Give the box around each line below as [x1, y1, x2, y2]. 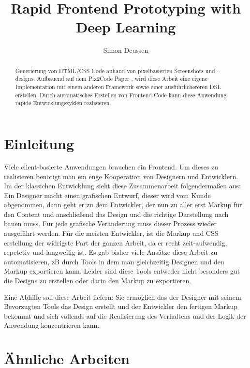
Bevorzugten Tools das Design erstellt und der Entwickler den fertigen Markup [4, 301, 237, 311]
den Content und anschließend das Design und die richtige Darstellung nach [4, 209, 229, 219]
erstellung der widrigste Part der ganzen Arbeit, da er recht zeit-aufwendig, [4, 237, 227, 247]
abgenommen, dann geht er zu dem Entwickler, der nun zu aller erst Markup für [4, 199, 242, 210]
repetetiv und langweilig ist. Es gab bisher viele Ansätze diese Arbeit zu [4, 247, 218, 257]
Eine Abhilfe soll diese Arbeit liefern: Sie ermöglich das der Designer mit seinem [4, 291, 241, 302]
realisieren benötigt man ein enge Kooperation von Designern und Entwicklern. [4, 171, 238, 181]
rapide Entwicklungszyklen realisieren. [15, 99, 111, 107]
